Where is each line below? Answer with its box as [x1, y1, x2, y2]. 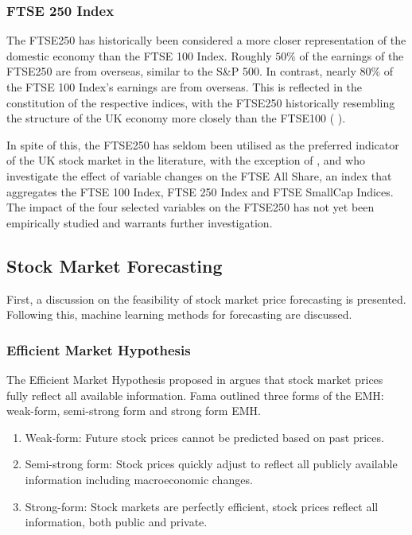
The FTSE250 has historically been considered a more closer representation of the [6, 32, 406, 48]
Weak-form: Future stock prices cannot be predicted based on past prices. [25, 428, 384, 445]
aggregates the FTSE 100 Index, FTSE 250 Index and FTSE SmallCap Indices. [6, 183, 394, 200]
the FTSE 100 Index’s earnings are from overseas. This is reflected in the [6, 79, 363, 95]
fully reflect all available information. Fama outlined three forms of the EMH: [6, 386, 384, 403]
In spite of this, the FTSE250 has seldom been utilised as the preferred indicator [6, 136, 399, 153]
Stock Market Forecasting [6, 253, 223, 277]
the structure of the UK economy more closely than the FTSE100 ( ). [6, 110, 346, 126]
